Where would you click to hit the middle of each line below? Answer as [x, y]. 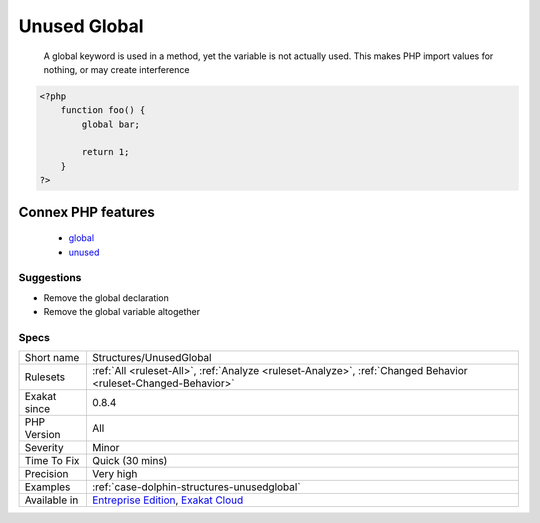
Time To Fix [52, 461]
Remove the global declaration [106, 297]
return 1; [105, 152]
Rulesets [44, 377]
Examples [47, 487]
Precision [46, 474]
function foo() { [103, 110]
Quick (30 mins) [129, 461]
